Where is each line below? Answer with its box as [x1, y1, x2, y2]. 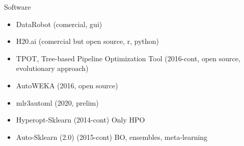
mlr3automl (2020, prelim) [16, 97, 99, 108]
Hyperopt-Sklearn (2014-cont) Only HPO [16, 114, 145, 125]
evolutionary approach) [16, 63, 89, 74]
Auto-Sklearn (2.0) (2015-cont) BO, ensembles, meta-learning [16, 131, 208, 142]
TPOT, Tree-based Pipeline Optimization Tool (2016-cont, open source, [16, 53, 240, 63]
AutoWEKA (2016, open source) [16, 80, 118, 90]
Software [4, 2, 31, 12]
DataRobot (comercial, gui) [16, 18, 102, 29]
